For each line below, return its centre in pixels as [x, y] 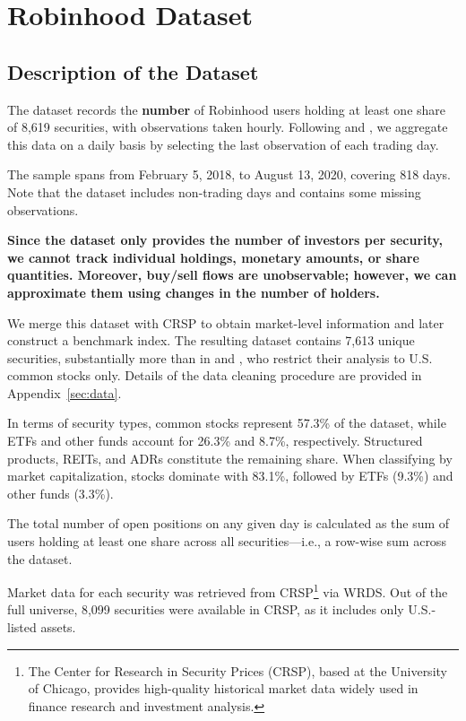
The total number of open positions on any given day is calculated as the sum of [229, 523]
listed [22, 627]
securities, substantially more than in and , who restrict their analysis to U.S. [220, 357]
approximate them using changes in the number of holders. [194, 292]
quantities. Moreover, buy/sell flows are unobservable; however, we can [232, 275]
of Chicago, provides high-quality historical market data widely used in [223, 688]
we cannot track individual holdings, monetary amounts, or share [213, 257]
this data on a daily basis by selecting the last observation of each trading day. [223, 144]
